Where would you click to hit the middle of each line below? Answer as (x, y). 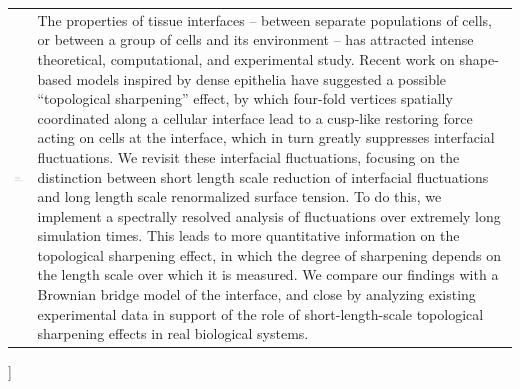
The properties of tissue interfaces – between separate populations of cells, (264, 19)
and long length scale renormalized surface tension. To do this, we (239, 196)
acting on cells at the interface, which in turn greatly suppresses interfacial (266, 137)
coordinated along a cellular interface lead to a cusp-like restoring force (255, 117)
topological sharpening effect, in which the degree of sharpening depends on (269, 254)
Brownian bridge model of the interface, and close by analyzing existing (256, 294)
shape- (479, 58)
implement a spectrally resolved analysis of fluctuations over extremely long (269, 215)
